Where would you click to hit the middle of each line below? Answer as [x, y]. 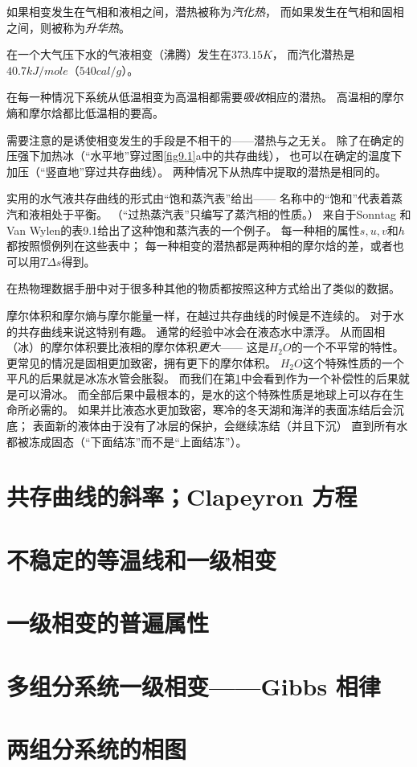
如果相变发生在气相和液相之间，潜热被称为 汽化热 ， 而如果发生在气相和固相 [205, 11]
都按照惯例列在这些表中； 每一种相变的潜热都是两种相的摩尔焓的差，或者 [200, 246]
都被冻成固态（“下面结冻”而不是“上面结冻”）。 [127, 441]
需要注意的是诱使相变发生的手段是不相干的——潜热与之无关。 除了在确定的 [205, 139]
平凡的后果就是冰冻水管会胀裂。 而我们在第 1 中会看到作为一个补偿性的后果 [202, 378]
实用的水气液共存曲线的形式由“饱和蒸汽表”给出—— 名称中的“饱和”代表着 [199, 198]
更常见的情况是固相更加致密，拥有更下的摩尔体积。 [141, 362]
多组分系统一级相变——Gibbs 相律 [194, 685]
